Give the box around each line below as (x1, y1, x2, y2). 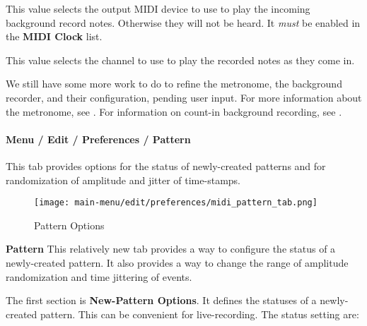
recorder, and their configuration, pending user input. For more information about (6, 90, 362, 104)
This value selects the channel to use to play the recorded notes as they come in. (6, 52, 355, 67)
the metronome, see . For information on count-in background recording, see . (6, 104, 342, 119)
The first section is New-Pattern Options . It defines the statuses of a (6, 293, 317, 308)
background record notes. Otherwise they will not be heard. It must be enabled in (6, 15, 361, 30)
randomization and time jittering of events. (6, 269, 192, 284)
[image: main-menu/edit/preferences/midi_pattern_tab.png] (34, 198, 318, 208)
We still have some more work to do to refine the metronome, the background (6, 76, 342, 91)
